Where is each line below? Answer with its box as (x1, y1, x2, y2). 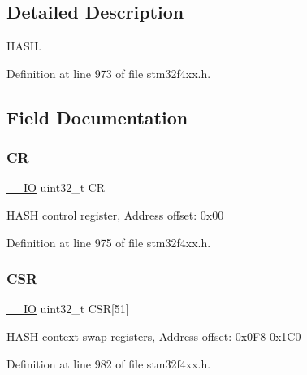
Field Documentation (6, 104, 188, 129)
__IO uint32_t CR (6, 179, 106, 196)
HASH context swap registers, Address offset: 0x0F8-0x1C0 (6, 327, 301, 344)
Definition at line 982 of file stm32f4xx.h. (6, 355, 211, 372)
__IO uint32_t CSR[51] (6, 300, 129, 317)
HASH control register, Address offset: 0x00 (6, 206, 224, 223)
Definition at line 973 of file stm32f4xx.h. (6, 64, 211, 81)
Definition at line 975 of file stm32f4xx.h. (6, 233, 211, 251)
